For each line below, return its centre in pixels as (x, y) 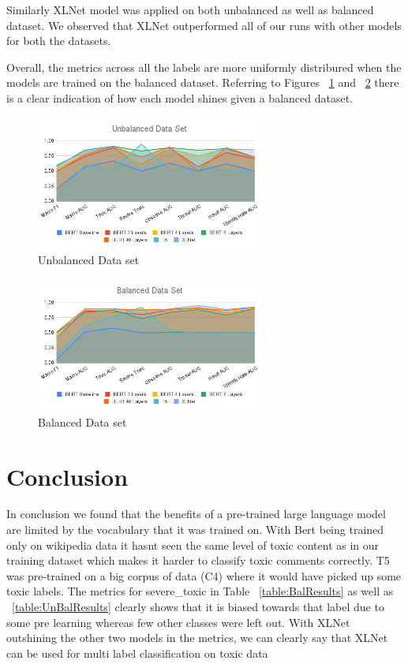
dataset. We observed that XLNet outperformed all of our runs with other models (204, 25)
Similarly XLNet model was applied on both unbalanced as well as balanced (190, 9)
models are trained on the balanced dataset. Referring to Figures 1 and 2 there (203, 82)
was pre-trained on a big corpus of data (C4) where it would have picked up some (204, 575)
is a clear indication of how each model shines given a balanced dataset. (180, 97)
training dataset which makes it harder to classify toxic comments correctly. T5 (198, 560)
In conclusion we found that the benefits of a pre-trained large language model (196, 514)
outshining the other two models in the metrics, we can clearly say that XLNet (197, 638)
